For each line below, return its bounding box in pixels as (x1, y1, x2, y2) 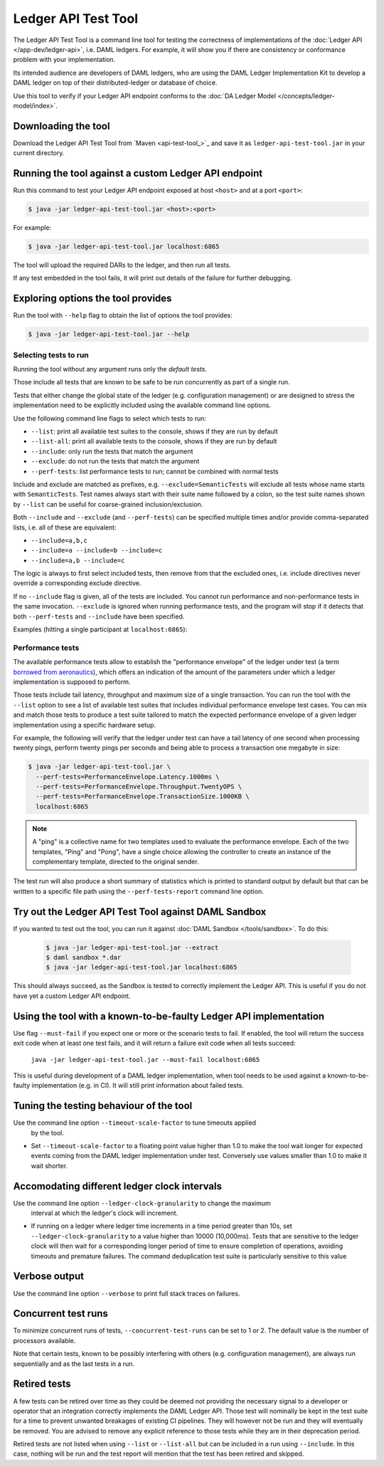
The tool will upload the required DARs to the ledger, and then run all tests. (13, 261, 231, 270)
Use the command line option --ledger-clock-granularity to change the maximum (13, 1199, 272, 1207)
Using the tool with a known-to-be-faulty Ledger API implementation (13, 1010, 325, 1022)
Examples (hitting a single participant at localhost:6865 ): (13, 625, 188, 633)
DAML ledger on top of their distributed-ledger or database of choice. (13, 78, 218, 87)
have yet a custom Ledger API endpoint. (13, 992, 131, 1000)
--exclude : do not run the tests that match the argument (31, 457, 200, 466)
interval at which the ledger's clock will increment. (31, 1209, 178, 1217)
